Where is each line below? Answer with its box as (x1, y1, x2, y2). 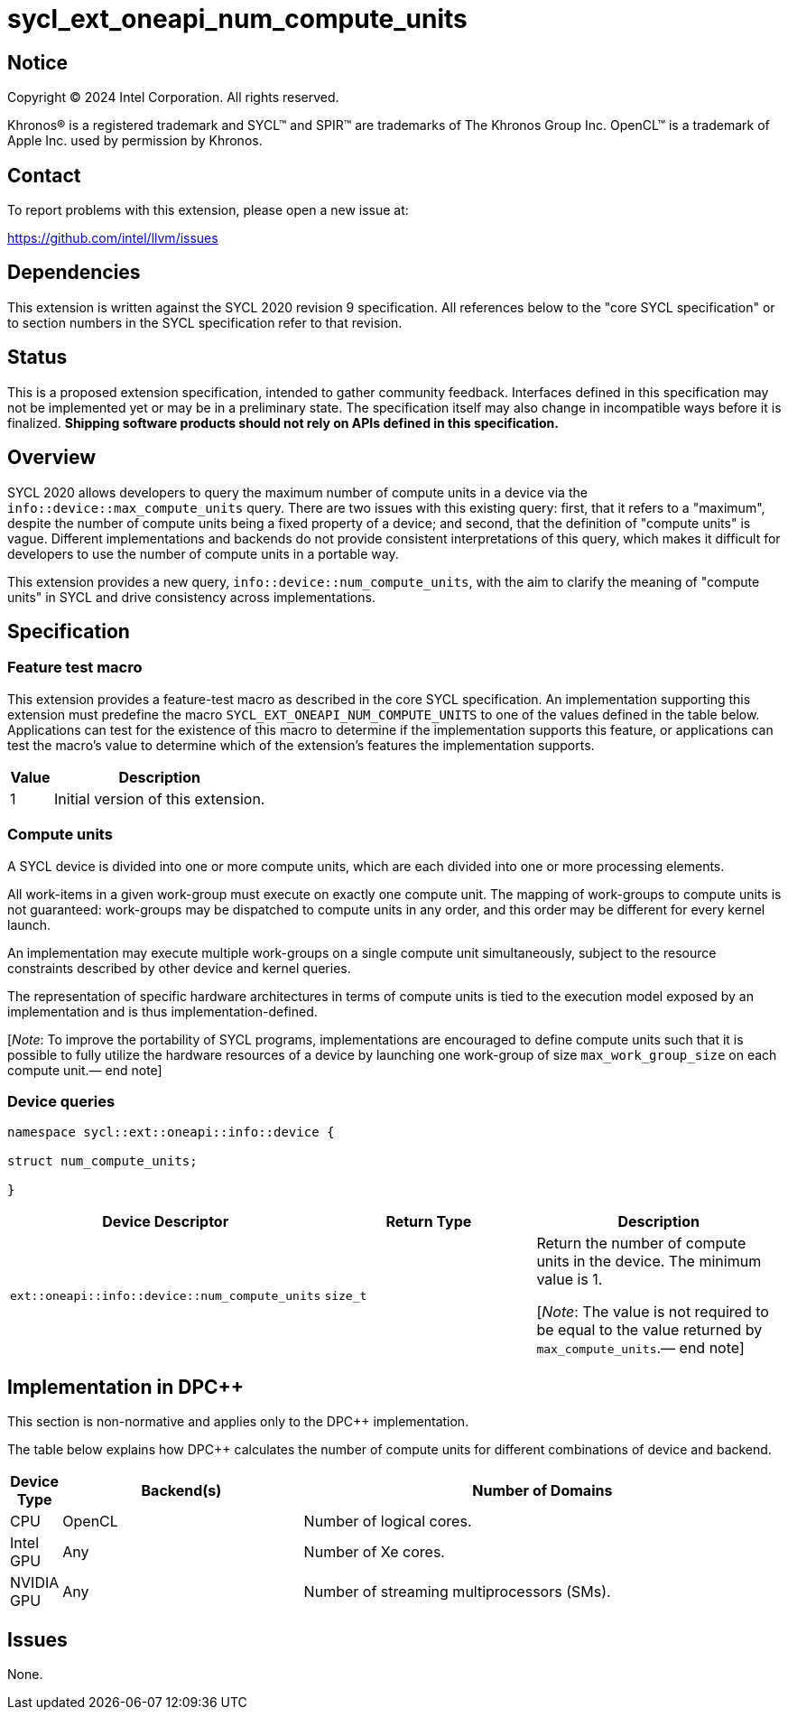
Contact (7, 163, 81, 187)
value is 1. (536, 1270, 603, 1289)
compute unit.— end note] (7, 1062, 162, 1078)
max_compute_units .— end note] (536, 1339, 745, 1358)
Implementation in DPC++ (7, 1375, 245, 1398)
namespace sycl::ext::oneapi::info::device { (7, 1125, 335, 1140)
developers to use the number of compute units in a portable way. (7, 545, 399, 562)
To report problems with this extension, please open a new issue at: (7, 202, 409, 218)
